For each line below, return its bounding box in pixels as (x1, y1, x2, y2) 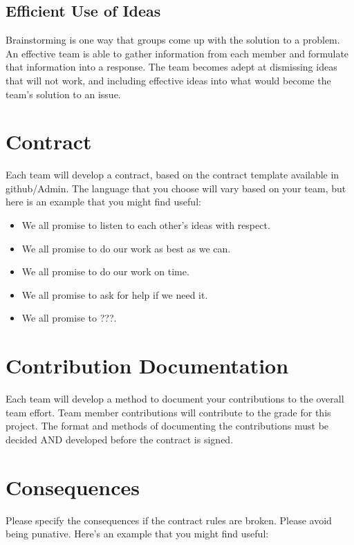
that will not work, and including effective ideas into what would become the (6, 73, 331, 87)
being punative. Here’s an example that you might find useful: (6, 526, 269, 541)
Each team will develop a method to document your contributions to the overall (6, 391, 344, 406)
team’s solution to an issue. (6, 86, 121, 101)
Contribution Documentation (6, 351, 289, 380)
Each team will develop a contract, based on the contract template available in (6, 167, 339, 182)
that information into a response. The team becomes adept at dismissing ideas (6, 59, 337, 74)
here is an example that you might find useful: (6, 194, 201, 209)
